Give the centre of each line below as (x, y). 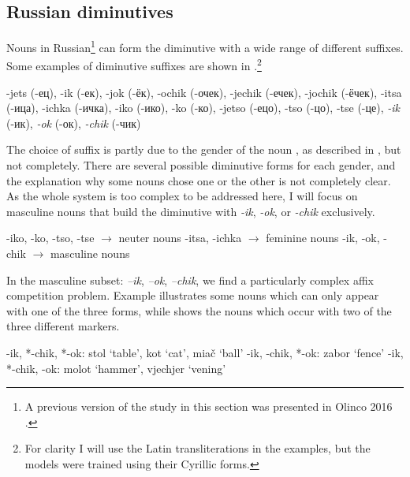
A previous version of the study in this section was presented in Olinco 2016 (209, 406)
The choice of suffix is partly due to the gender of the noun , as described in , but (204, 149)
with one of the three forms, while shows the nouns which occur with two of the (199, 310)
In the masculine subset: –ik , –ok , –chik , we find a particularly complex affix (190, 279)
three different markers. (63, 326)
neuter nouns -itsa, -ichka (180, 238)
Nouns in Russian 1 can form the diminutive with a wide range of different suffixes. (205, 46)
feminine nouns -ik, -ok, (323, 238)
